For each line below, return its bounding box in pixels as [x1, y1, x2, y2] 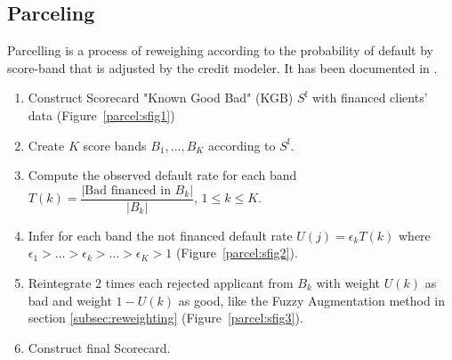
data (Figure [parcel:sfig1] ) [28, 105, 175, 124]
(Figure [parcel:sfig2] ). [175, 243, 298, 262]
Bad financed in [85, 184, 171, 197]
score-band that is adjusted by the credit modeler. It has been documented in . [7, 58, 438, 77]
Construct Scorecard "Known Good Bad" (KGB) [28, 88, 294, 107]
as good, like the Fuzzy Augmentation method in [178, 290, 446, 309]
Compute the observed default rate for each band [28, 166, 297, 184]
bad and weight [28, 290, 112, 309]
